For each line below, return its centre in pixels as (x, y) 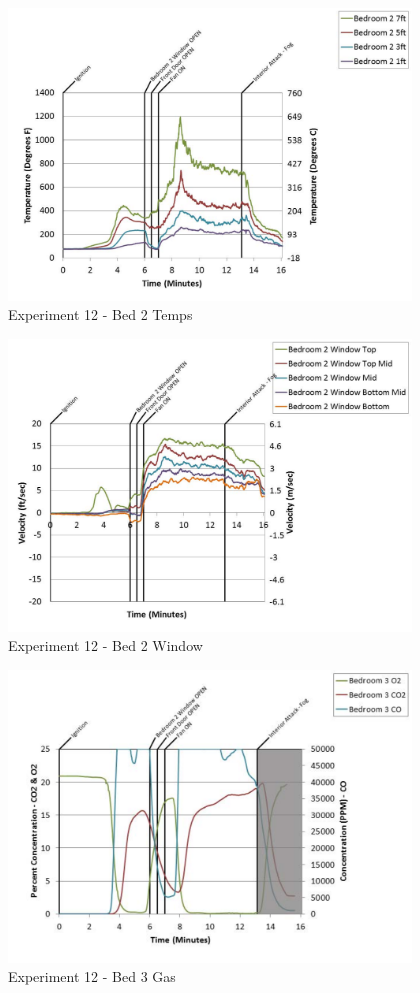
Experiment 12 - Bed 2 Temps (100, 314)
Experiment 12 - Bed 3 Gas (92, 976)
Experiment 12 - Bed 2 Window (105, 645)
